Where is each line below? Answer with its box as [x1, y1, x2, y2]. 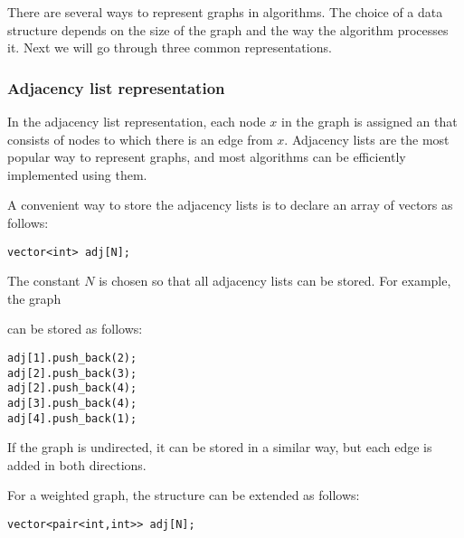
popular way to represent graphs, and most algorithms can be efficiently [7, 147, 406, 166]
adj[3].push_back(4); [7, 396, 137, 410]
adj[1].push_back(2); [7, 352, 137, 364]
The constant [7, 271, 80, 290]
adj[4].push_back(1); [7, 411, 137, 425]
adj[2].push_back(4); [7, 382, 137, 395]
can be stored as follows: [7, 319, 143, 338]
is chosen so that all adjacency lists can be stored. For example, [99, 271, 451, 290]
